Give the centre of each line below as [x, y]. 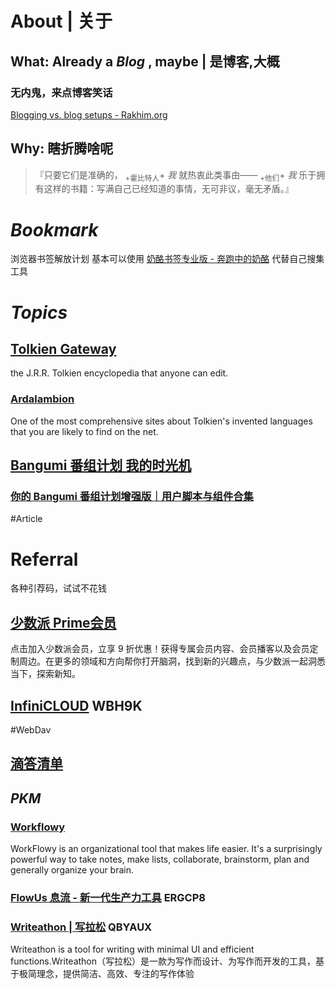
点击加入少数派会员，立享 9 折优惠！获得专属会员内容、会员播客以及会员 [160, 649]
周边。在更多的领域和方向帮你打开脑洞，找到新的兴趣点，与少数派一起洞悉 [172, 661]
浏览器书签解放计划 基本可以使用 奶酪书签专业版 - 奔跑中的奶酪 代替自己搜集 [167, 259]
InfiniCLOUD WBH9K [76, 705]
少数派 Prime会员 [63, 622]
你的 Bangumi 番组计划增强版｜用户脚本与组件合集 [132, 497]
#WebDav [31, 729]
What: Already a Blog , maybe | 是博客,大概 [145, 61]
